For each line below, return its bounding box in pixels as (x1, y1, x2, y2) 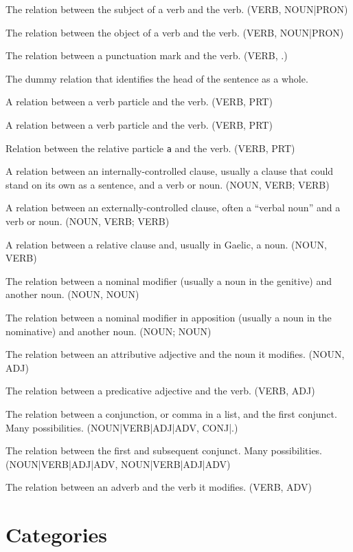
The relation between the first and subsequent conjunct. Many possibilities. (5, 443, 323, 458)
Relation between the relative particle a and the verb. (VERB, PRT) (5, 140, 295, 155)
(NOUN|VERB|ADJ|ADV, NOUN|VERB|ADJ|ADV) (5, 456, 231, 471)
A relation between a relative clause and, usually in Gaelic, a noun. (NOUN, (5, 237, 327, 251)
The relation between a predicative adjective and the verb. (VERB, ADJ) (5, 383, 315, 398)
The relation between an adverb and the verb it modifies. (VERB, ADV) (5, 480, 312, 494)
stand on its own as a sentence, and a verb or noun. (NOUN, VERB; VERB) (5, 177, 330, 191)
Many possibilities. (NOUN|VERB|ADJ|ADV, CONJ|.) (5, 420, 238, 434)
